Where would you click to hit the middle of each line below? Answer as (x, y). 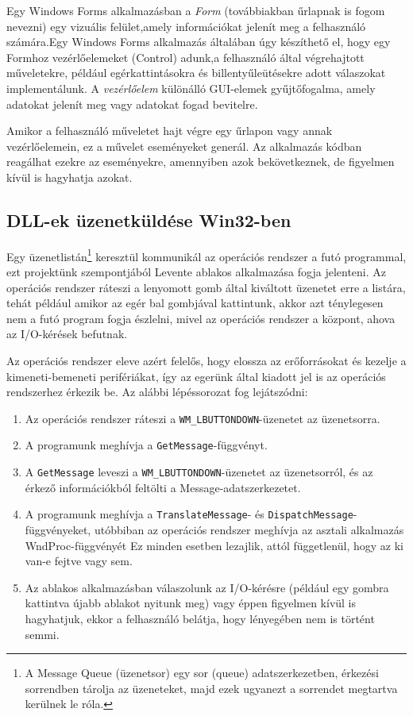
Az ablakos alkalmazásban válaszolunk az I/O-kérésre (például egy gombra (207, 587)
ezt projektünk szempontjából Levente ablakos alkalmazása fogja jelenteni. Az (197, 271)
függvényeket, (58, 529)
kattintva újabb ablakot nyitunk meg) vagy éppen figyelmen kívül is (191, 603)
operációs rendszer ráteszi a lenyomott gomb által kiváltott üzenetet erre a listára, (206, 287)
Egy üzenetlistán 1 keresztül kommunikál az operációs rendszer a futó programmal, (206, 255)
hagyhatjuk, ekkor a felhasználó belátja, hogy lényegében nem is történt (200, 618)
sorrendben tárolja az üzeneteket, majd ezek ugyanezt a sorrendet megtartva (211, 688)
